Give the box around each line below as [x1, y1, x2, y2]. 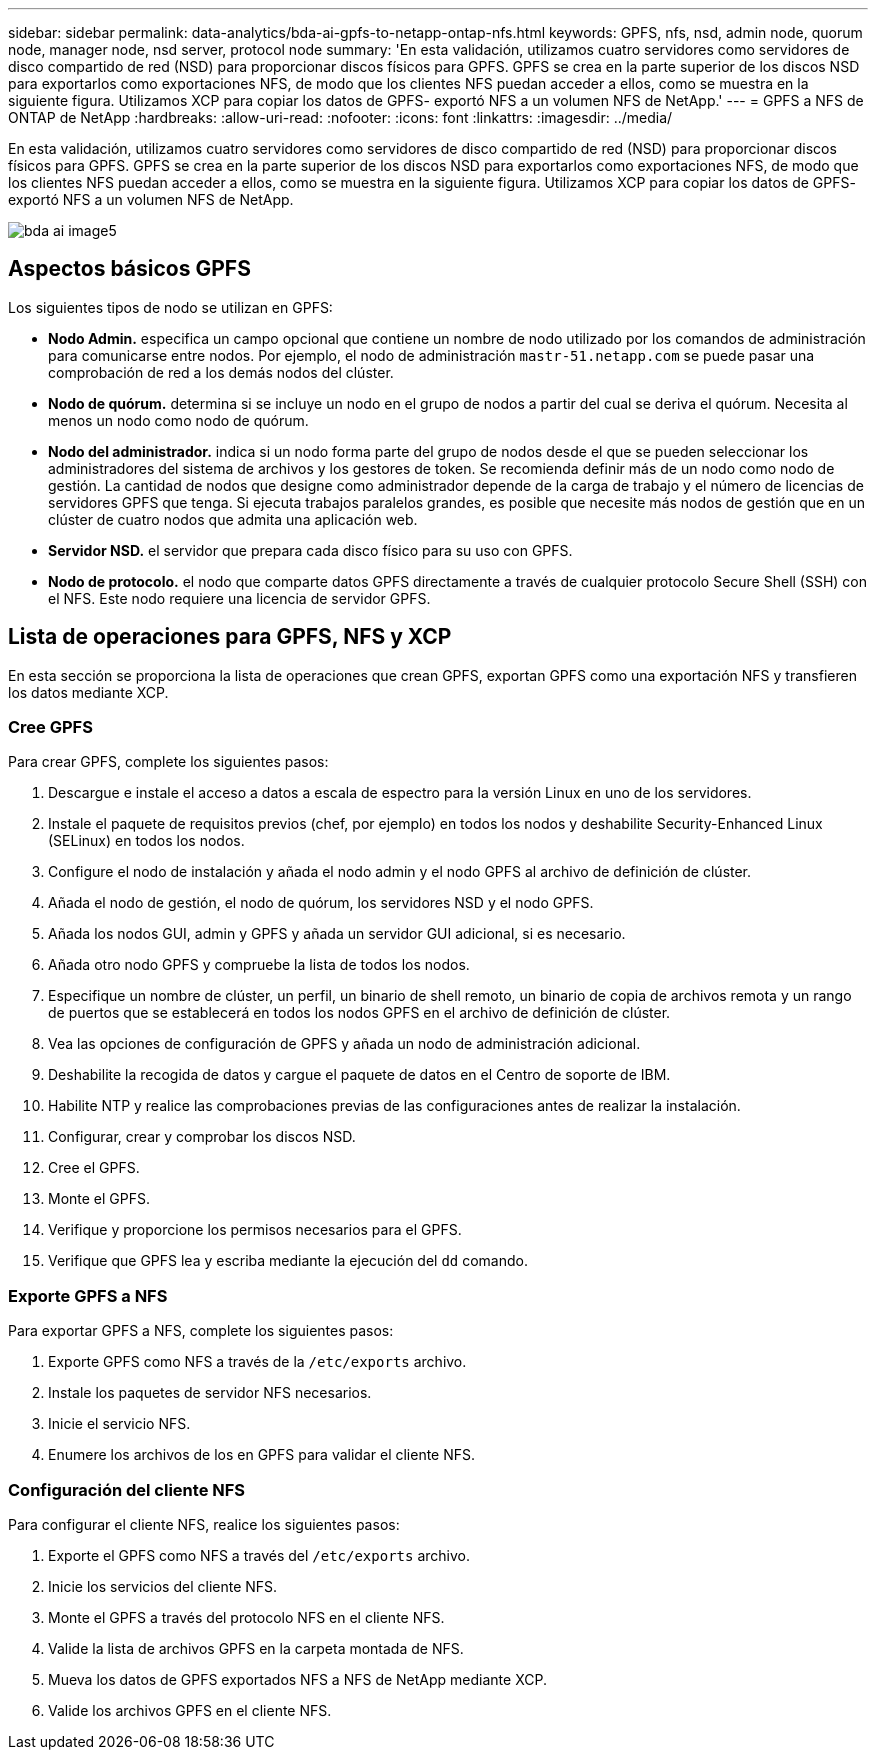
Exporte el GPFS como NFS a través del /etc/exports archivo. [48, 1546, 470, 1564]
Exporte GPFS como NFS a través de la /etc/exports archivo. [48, 1353, 467, 1371]
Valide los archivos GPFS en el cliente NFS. [48, 1701, 332, 1719]
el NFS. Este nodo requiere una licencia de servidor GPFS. [48, 589, 431, 607]
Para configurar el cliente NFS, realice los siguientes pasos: [8, 1515, 400, 1533]
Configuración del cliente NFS [8, 1479, 246, 1500]
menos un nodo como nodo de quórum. [48, 411, 309, 429]
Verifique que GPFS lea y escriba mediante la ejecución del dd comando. [48, 1252, 528, 1270]
